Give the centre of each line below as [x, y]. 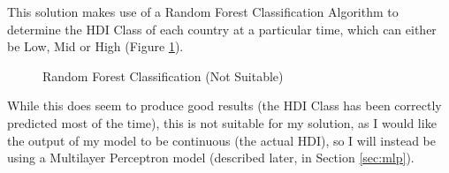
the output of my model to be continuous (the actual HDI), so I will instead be [221, 140]
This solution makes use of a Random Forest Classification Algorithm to [203, 11]
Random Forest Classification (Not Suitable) [163, 75]
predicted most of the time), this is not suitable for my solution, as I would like [222, 122]
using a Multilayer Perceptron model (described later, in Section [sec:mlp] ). [211, 158]
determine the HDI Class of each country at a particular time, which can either [222, 29]
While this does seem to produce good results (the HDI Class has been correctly [224, 105]
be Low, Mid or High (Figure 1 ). [95, 46]
